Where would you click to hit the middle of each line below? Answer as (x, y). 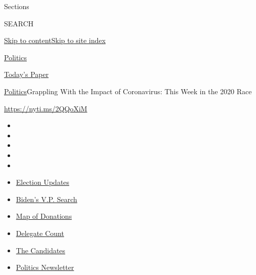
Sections (17, 6)
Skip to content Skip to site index (55, 40)
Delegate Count (40, 233)
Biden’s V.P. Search (46, 199)
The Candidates (41, 250)
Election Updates (43, 182)
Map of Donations (44, 216)
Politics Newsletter (45, 267)
